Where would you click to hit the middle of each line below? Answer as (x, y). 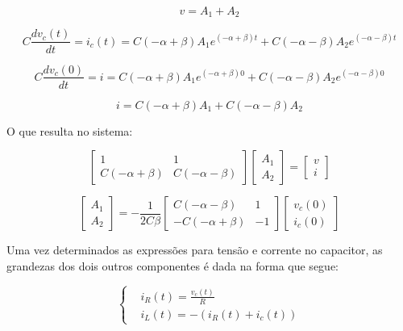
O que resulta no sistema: (70, 130)
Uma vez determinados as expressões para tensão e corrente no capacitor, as (195, 250)
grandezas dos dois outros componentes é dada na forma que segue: (172, 265)
